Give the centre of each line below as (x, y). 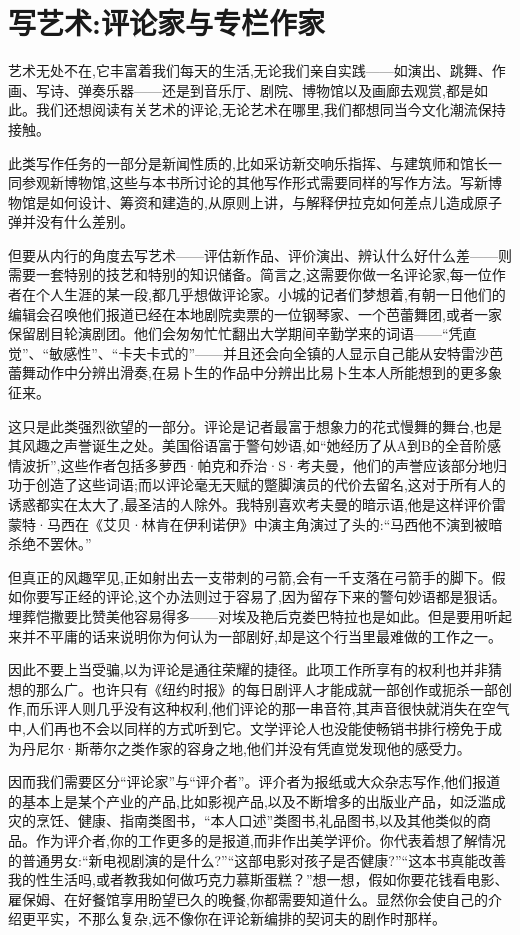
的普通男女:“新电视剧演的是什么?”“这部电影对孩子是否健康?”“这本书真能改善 (257, 859)
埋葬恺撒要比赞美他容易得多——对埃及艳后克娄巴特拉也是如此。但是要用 (246, 615)
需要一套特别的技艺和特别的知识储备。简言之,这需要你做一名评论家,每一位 (250, 274)
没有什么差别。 (84, 221)
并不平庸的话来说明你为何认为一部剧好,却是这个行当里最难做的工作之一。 (261, 635)
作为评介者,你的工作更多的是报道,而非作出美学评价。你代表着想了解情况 (270, 839)
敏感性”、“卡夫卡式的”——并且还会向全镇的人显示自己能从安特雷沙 (269, 352)
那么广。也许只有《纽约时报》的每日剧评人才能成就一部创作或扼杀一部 (266, 688)
